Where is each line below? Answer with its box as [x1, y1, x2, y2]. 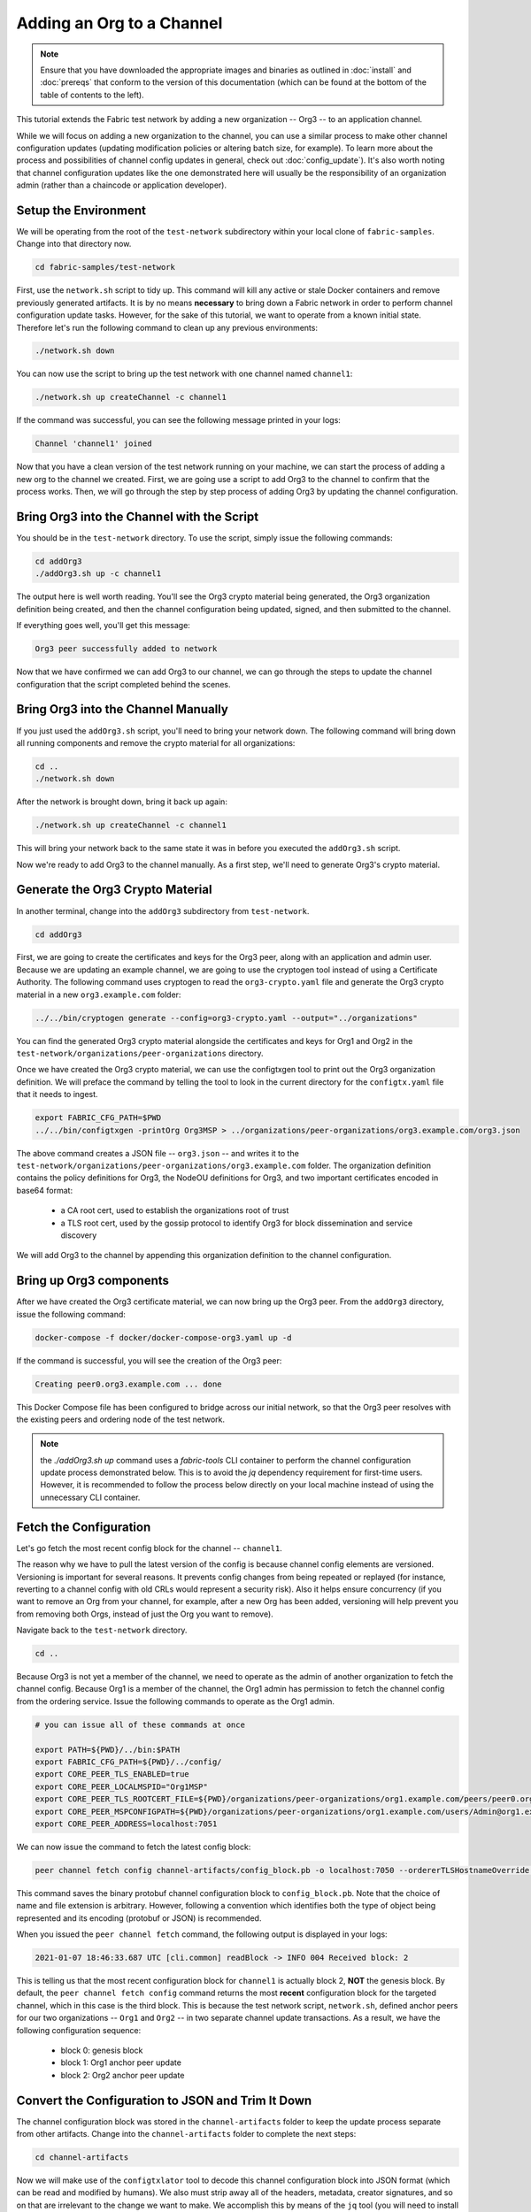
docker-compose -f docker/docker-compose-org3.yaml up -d [35, 1333, 292, 1342]
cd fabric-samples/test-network [35, 262, 176, 273]
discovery [60, 1230, 97, 1240]
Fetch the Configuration [16, 1519, 151, 1534]
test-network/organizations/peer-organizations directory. [16, 1048, 265, 1059]
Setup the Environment [16, 203, 146, 218]
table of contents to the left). [40, 89, 145, 100]
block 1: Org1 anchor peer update [60, 2057, 181, 2068]
